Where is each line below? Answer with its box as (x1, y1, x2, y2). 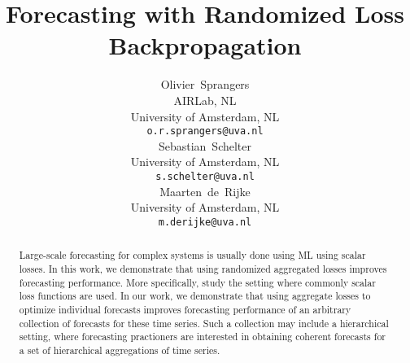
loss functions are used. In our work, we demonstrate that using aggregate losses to (19, 289, 371, 303)
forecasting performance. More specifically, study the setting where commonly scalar (19, 275, 376, 289)
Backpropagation (108, 28, 302, 62)
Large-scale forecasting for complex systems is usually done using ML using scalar (19, 248, 366, 262)
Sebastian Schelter (158, 137, 252, 154)
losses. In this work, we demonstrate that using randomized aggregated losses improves (19, 261, 387, 275)
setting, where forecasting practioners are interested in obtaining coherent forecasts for (19, 330, 386, 343)
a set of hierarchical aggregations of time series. (19, 343, 220, 356)
